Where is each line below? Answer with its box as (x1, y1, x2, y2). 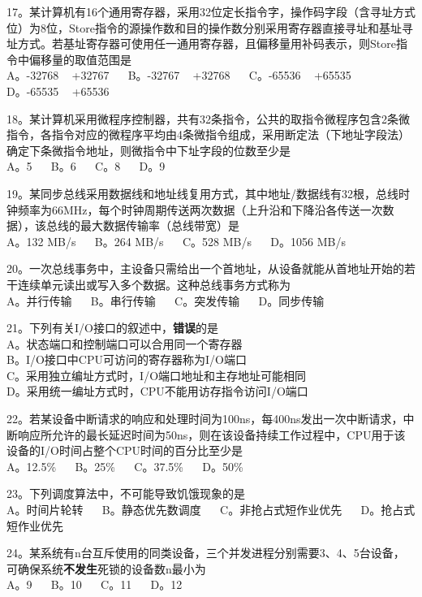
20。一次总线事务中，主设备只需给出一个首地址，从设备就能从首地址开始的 (6, 260, 404, 277)
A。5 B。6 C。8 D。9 (6, 158, 166, 175)
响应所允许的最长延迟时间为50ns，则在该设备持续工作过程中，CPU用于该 (17, 426, 406, 443)
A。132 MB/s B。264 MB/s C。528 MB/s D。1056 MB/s (6, 232, 346, 249)
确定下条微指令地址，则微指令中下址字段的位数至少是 (6, 141, 291, 158)
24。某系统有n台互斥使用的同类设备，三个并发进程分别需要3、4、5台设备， (6, 544, 405, 561)
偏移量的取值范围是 (28, 50, 131, 67)
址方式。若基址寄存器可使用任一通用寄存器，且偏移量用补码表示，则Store (6, 35, 396, 52)
